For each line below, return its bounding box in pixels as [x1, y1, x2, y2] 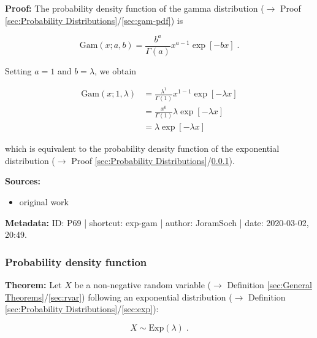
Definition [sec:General [227, 278, 312, 291]
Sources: [5, 175, 40, 187]
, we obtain [94, 64, 137, 77]
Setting [5, 64, 32, 77]
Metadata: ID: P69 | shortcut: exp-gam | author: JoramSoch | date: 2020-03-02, [5, 216, 309, 229]
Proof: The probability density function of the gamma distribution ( [5, 2, 264, 14]
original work [19, 195, 69, 208]
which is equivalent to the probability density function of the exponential [5, 142, 280, 155]
